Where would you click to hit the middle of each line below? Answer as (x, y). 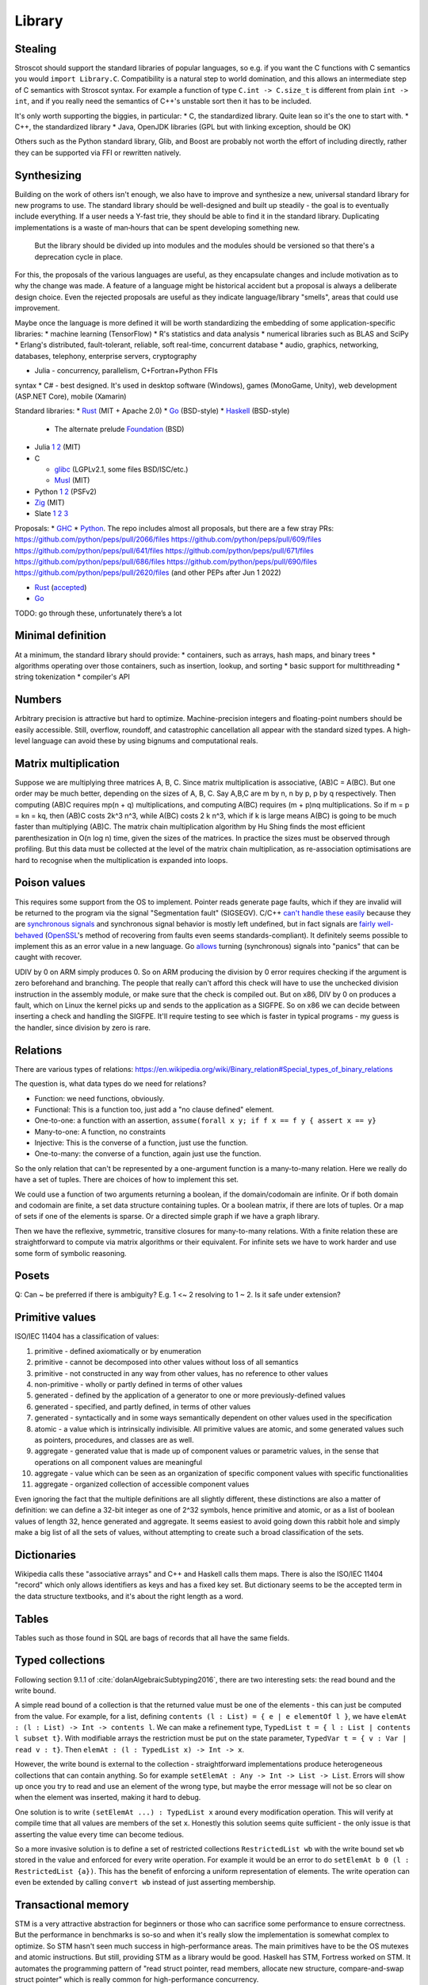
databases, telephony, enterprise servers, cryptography (106, 356)
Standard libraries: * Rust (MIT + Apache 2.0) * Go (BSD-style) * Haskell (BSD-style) (152, 411)
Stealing (36, 49)
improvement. (37, 308)
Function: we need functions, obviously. (99, 1098)
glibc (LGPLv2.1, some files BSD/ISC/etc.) (121, 469)
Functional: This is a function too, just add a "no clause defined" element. (154, 1109)
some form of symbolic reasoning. (71, 1253)
